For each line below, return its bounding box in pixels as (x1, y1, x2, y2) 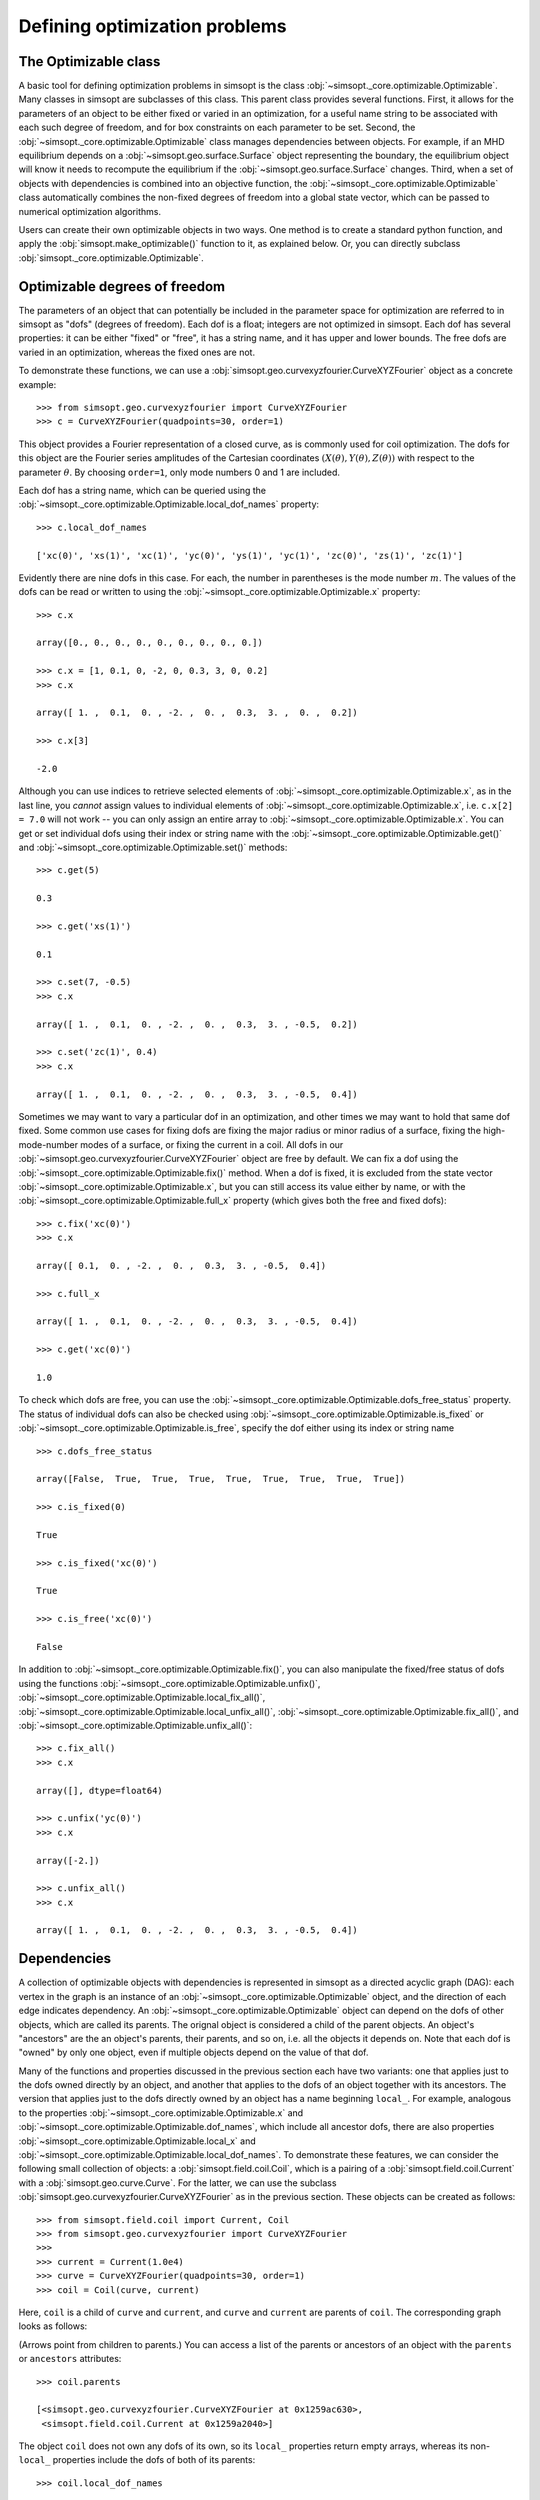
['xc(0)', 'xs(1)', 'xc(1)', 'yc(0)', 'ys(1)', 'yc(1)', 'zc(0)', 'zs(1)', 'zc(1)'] (36, 550, 464, 561)
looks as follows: (18, 2320, 88, 2332)
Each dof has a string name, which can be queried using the (18, 484, 267, 496)
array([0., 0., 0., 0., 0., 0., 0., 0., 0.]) (36, 637, 264, 649)
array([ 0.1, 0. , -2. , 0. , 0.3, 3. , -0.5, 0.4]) (36, 1260, 327, 1271)
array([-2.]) (36, 1855, 100, 1866)
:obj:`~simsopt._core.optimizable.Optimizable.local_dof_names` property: (18, 498, 320, 510)
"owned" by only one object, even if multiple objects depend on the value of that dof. (18, 2046, 369, 2059)
